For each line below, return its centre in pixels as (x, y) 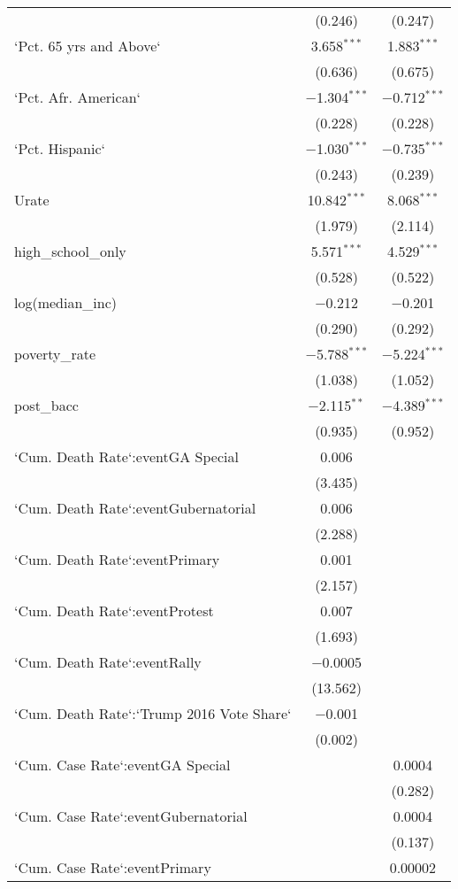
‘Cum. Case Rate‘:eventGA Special (122, 765)
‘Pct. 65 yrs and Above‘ (88, 46)
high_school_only (70, 251)
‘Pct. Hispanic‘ (60, 148)
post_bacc (46, 405)
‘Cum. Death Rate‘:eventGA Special (126, 456)
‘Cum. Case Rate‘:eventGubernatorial (131, 816)
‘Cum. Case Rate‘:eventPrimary (113, 867)
